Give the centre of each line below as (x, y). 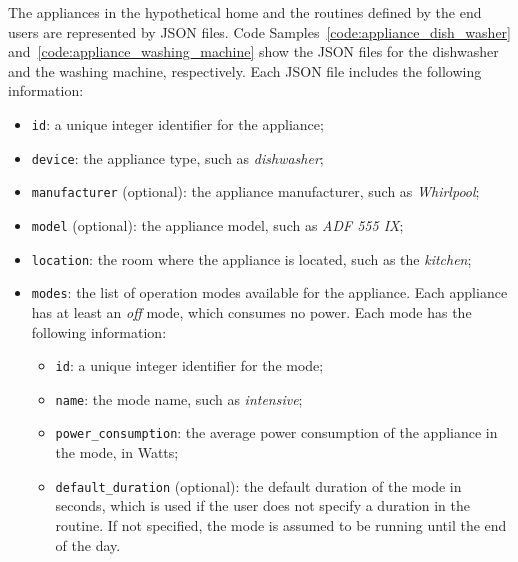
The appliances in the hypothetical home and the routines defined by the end (245, 12)
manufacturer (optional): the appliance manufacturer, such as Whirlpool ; (255, 191)
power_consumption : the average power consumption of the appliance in (276, 432)
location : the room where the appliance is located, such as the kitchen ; (251, 258)
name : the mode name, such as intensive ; (179, 398)
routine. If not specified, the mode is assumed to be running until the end (281, 524)
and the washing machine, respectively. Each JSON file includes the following (245, 70)
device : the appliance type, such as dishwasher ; (177, 157)
